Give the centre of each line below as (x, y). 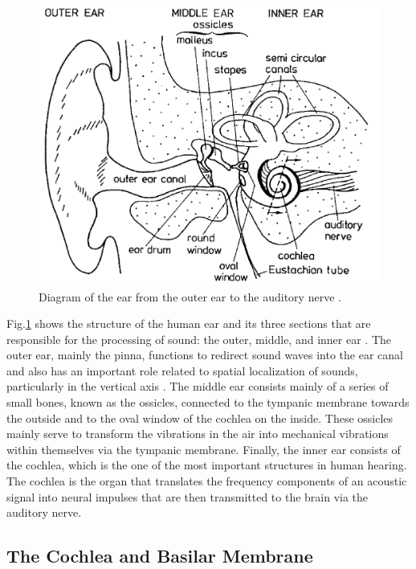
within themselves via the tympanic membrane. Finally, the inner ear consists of (204, 449)
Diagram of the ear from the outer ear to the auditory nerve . (190, 296)
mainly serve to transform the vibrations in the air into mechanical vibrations (198, 434)
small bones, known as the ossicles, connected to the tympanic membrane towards (208, 402)
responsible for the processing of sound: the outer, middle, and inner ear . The (199, 339)
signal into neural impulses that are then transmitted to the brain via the (188, 496)
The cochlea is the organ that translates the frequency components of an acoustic (207, 481)
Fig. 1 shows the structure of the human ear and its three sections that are (189, 323)
